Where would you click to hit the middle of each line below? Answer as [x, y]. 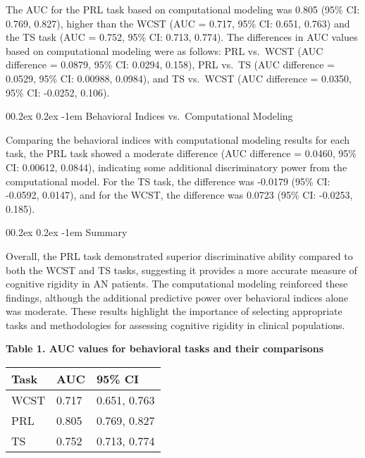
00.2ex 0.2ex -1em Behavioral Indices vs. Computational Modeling [149, 116]
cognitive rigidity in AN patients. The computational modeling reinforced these [177, 284]
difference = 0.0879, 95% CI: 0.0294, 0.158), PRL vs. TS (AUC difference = [170, 64]
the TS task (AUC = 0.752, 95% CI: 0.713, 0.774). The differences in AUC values [182, 37]
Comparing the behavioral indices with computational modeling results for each [178, 139]
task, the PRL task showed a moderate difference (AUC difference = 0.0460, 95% [181, 153]
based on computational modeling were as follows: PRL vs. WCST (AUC [165, 50]
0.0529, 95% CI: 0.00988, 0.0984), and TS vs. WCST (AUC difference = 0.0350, [179, 78]
